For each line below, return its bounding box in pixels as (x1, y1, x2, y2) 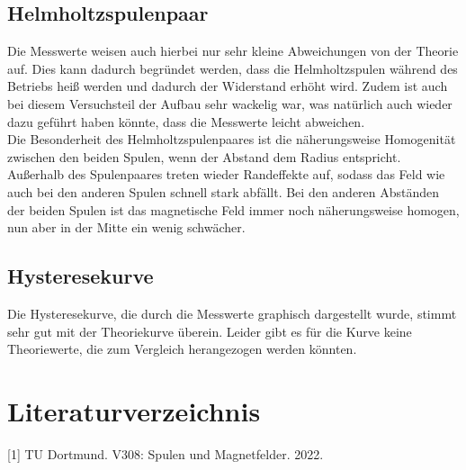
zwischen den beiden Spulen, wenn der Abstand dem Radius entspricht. (7, 147, 401, 166)
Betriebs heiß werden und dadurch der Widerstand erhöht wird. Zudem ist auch (7, 77, 448, 95)
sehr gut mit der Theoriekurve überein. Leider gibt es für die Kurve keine (7, 321, 412, 340)
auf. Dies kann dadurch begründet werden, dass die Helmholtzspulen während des (7, 59, 458, 77)
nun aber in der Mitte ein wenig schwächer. (7, 218, 246, 237)
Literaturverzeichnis (7, 392, 261, 429)
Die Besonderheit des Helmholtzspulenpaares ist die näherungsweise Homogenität (7, 130, 456, 149)
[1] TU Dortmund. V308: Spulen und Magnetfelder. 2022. (7, 444, 324, 463)
